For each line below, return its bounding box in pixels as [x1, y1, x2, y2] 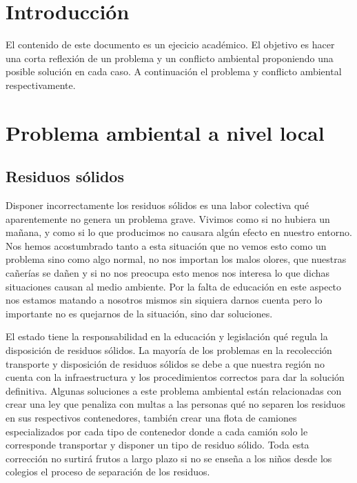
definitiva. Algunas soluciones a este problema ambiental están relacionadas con [6, 383, 342, 397]
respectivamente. [6, 77, 76, 92]
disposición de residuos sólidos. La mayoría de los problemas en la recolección [6, 343, 332, 357]
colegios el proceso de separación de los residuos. [6, 464, 210, 479]
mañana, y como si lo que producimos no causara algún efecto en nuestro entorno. [6, 225, 352, 239]
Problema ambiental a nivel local [6, 118, 325, 146]
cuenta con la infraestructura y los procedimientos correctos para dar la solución [6, 370, 345, 384]
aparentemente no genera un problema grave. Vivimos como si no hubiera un [6, 211, 330, 226]
